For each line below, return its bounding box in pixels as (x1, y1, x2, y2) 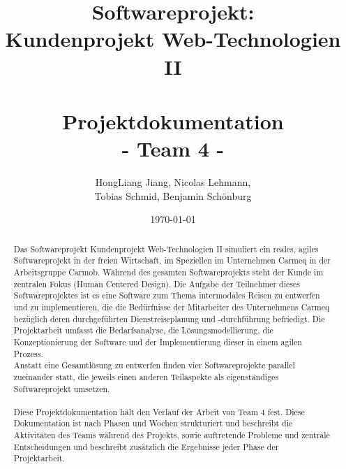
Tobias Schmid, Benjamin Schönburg (94, 188, 252, 203)
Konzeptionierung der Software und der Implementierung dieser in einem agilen (13, 335, 302, 347)
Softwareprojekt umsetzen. (13, 382, 110, 394)
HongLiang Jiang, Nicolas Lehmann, (95, 175, 251, 189)
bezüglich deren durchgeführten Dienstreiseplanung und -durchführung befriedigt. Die (13, 312, 325, 324)
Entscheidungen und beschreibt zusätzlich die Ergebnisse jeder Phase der (13, 440, 279, 452)
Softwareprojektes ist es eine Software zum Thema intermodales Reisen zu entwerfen (13, 289, 320, 301)
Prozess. (13, 347, 43, 359)
